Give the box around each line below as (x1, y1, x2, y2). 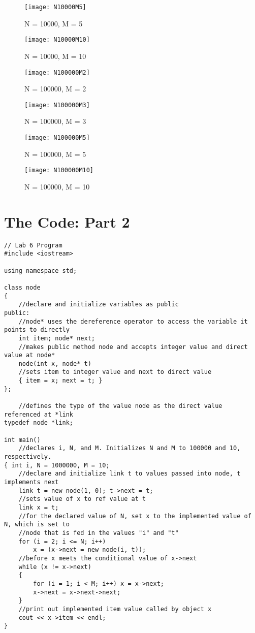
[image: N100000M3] (24, 101, 90, 109)
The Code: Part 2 (4, 211, 130, 232)
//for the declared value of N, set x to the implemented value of (18, 512, 251, 520)
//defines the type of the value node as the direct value (18, 402, 222, 410)
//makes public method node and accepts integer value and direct (18, 343, 248, 351)
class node (4, 283, 41, 291)
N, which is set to (4, 521, 70, 528)
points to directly (4, 326, 70, 334)
